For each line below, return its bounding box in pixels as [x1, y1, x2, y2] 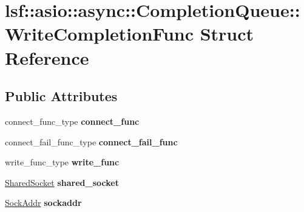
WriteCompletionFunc [5, 21, 194, 46]
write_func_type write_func [5, 156, 120, 168]
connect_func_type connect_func [5, 114, 140, 127]
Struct [200, 21, 254, 46]
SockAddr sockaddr [5, 196, 82, 209]
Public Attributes [5, 87, 118, 105]
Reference [5, 45, 89, 70]
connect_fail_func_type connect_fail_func [5, 135, 178, 148]
